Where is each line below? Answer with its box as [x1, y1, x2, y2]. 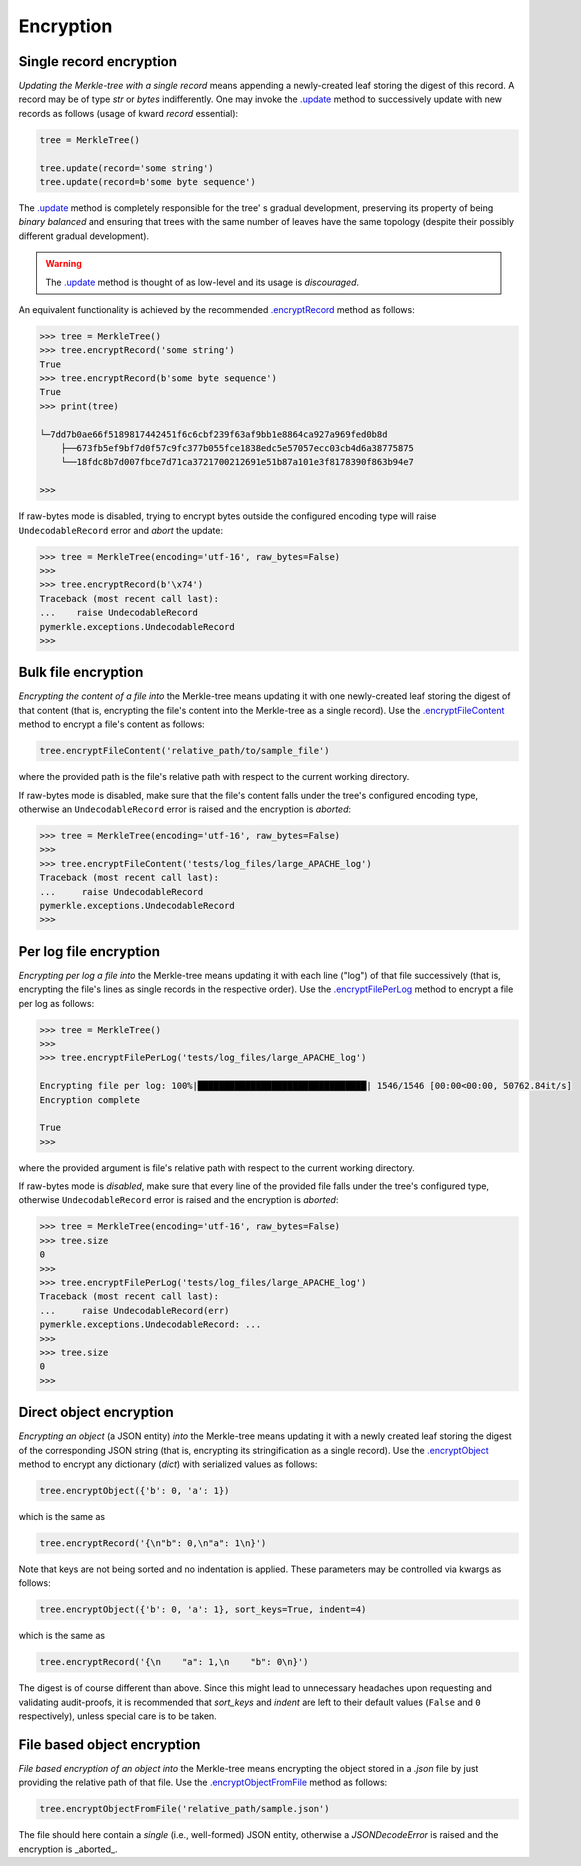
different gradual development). [18, 230, 150, 242]
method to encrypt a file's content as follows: [18, 718, 205, 730]
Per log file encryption [18, 943, 160, 960]
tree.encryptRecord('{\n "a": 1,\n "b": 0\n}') [39, 1656, 309, 1668]
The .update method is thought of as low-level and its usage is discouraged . [45, 276, 360, 288]
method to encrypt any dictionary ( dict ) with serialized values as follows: [18, 1458, 318, 1470]
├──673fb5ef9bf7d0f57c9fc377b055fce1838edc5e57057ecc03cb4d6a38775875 [60, 443, 415, 454]
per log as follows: [18, 997, 95, 1009]
